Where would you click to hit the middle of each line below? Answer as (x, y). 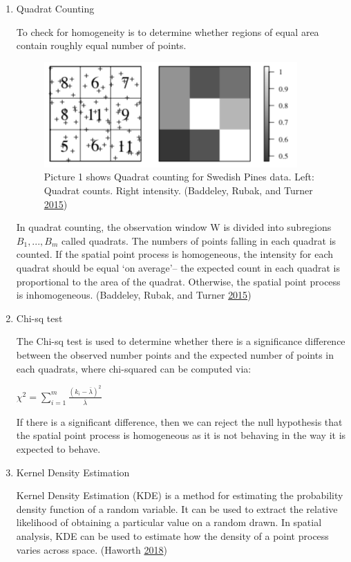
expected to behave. (58, 449)
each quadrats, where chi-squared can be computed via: (134, 368)
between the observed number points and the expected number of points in (175, 354)
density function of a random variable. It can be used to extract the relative (177, 508)
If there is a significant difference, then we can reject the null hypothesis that (179, 421)
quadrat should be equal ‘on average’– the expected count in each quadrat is (178, 267)
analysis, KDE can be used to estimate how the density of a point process (172, 536)
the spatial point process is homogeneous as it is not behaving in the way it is (181, 435)
